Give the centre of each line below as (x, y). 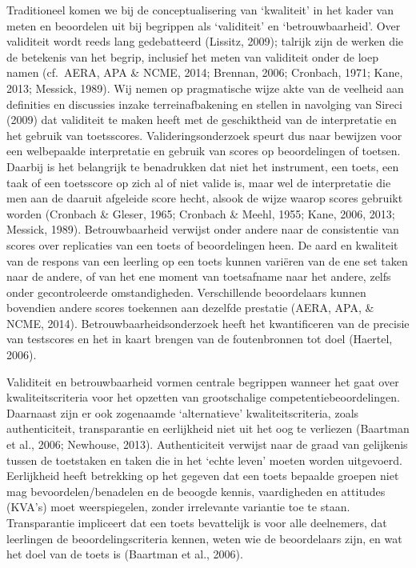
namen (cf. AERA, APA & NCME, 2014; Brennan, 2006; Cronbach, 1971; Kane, (205, 72)
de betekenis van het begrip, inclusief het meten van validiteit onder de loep (192, 56)
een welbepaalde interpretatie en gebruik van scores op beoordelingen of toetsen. (204, 151)
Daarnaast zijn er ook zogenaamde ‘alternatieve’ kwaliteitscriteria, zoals (183, 412)
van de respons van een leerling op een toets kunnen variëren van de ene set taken (207, 260)
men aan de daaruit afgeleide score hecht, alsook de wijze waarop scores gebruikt (205, 198)
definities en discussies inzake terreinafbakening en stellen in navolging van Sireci (204, 104)
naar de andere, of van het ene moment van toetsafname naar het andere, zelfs (199, 276)
